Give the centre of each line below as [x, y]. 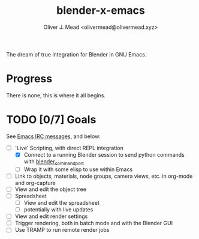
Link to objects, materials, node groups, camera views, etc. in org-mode [104, 176]
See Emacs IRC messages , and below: [53, 136]
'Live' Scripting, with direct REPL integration [69, 148]
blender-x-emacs [101, 11]
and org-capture [35, 183]
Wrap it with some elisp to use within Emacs [78, 169]
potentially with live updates [58, 210]
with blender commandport [54, 162]
